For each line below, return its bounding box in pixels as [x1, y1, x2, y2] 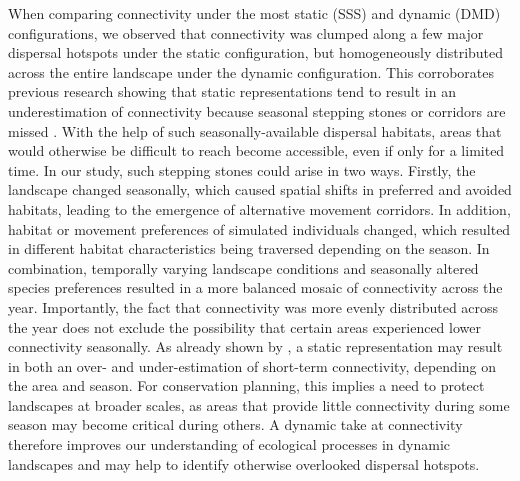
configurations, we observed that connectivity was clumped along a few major [8, 22, 484, 43]
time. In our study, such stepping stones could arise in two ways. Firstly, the [8, 159, 476, 180]
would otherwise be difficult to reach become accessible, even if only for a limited [8, 140, 505, 161]
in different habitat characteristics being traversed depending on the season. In [8, 238, 490, 259]
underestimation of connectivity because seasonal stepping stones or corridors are [8, 100, 506, 121]
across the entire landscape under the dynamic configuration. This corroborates [8, 61, 495, 82]
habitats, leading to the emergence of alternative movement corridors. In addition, [8, 198, 511, 219]
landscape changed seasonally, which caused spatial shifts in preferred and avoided [8, 179, 512, 200]
